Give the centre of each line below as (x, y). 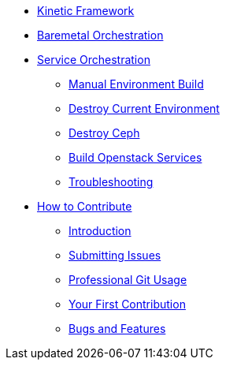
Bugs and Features (117, 329)
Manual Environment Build (136, 84)
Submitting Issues (115, 255)
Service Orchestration (94, 60)
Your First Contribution (127, 304)
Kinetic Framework (86, 11)
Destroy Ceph (104, 133)
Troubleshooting (111, 182)
